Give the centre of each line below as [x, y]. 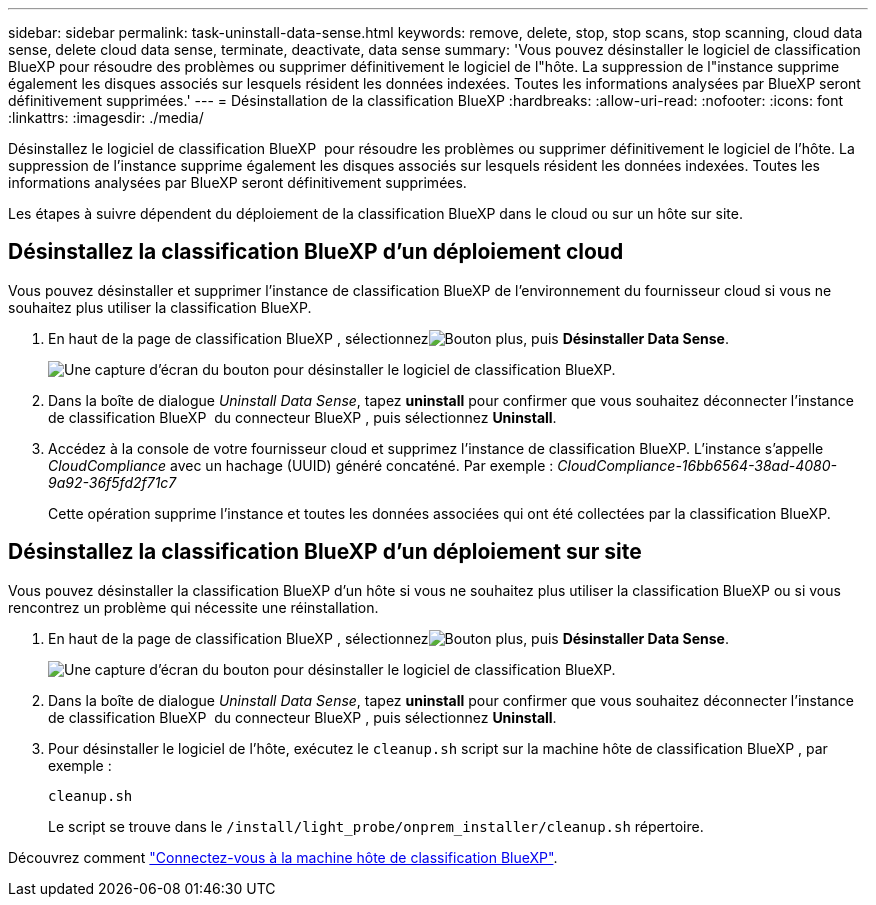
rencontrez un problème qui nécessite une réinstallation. [193, 607]
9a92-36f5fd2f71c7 [112, 482]
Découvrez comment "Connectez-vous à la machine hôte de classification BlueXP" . [283, 857]
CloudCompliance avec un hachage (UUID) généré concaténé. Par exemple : [301, 465]
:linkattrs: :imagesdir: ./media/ [106, 117]
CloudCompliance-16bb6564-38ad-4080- [697, 465]
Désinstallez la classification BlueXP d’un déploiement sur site [325, 552]
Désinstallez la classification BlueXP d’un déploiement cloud [316, 252]
